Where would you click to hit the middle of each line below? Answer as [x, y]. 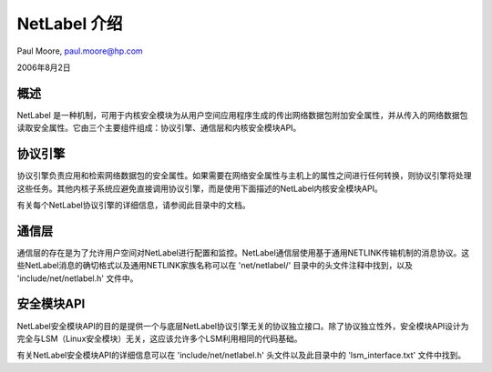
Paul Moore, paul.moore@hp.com [80, 51]
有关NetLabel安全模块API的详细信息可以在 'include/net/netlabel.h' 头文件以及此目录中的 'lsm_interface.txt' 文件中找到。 [241, 356]
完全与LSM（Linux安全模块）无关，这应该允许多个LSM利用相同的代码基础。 [159, 338]
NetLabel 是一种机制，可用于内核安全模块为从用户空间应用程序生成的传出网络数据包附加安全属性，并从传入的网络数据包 [242, 115]
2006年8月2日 [44, 67]
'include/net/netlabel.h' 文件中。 [77, 278]
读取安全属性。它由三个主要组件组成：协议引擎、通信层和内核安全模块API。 [159, 128]
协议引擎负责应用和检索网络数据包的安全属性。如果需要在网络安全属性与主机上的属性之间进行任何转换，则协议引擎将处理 [244, 176]
